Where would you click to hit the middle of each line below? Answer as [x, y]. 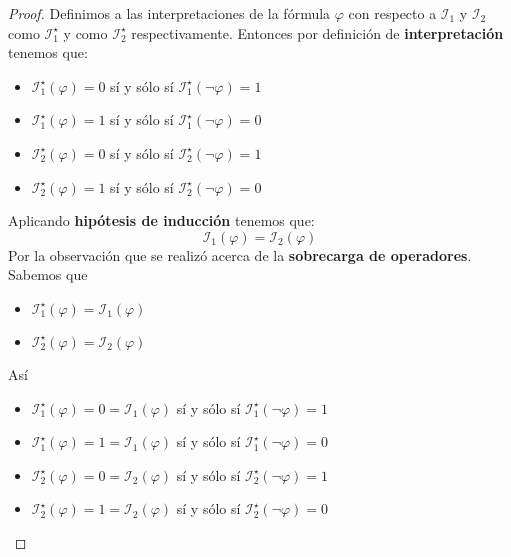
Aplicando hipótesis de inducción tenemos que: [161, 220]
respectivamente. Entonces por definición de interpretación [317, 32]
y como [85, 32]
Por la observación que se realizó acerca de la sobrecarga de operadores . [240, 254]
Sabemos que [48, 274]
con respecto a [392, 13]
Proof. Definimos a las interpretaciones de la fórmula [169, 13]
